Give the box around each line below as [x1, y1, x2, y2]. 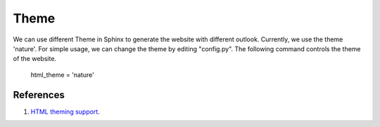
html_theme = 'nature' [30, 70, 94, 79]
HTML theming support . [30, 107, 100, 116]
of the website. [13, 55, 56, 63]
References [13, 88, 65, 101]
